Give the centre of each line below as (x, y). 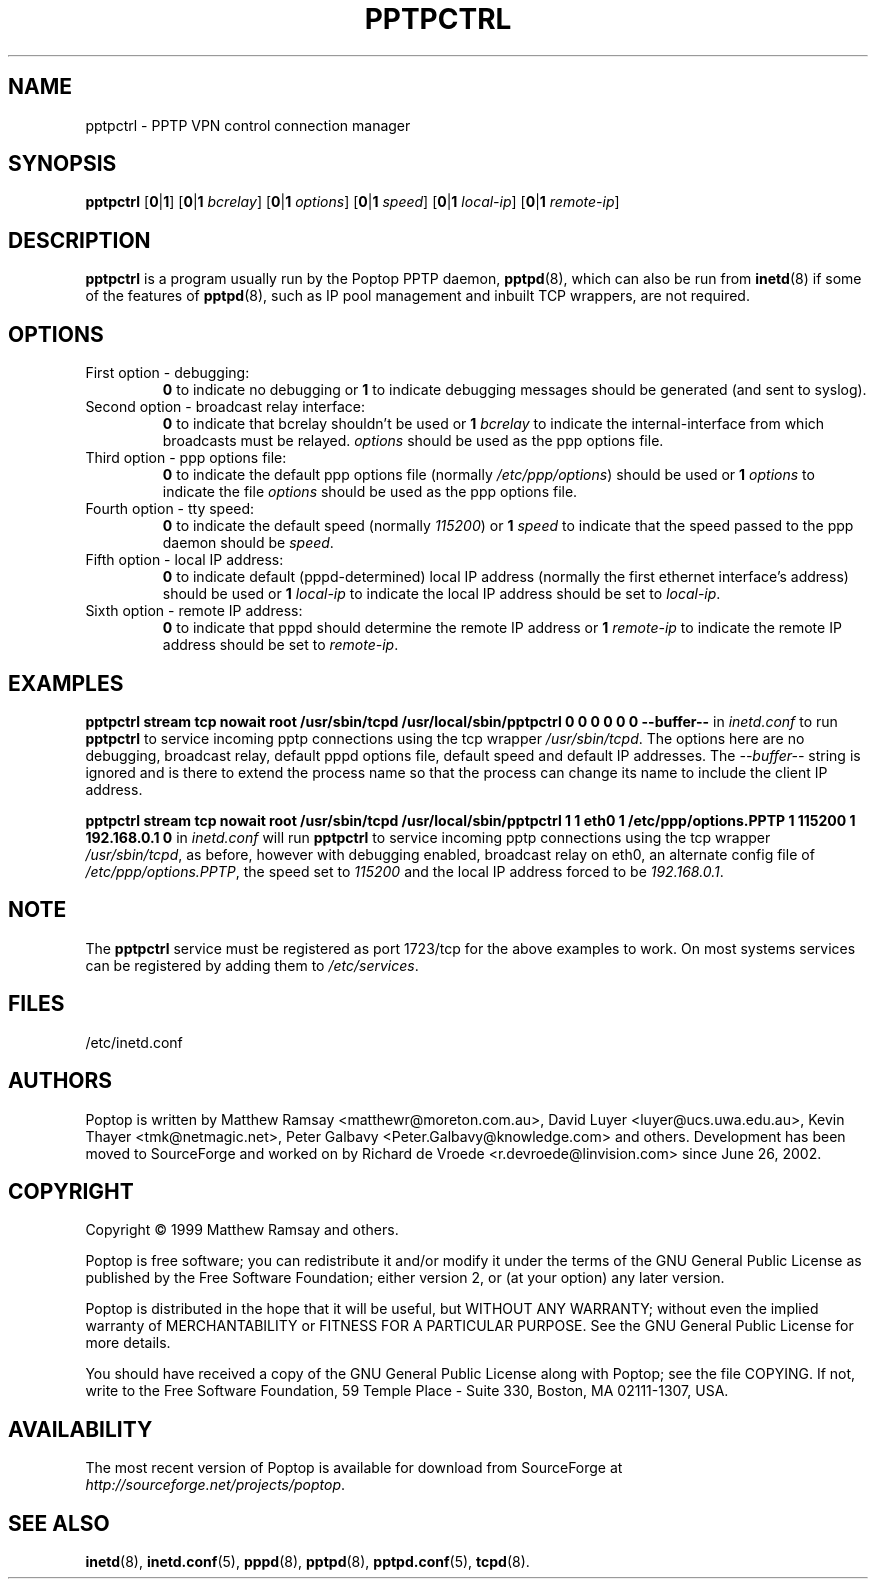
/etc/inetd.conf (134, 1042)
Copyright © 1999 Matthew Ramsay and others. (242, 1230)
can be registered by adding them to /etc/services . (252, 965)
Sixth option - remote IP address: (194, 611)
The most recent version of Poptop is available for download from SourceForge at (354, 1468)
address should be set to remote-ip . (280, 645)
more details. (128, 1343)
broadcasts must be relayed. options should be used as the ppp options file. (413, 441)
